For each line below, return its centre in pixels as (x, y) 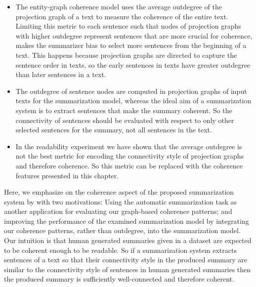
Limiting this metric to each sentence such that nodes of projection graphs (128, 26)
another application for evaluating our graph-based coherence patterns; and (118, 211)
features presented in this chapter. (67, 175)
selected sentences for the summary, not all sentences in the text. (114, 130)
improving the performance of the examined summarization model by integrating (127, 221)
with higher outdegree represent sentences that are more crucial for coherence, (134, 35)
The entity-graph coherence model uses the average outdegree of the (119, 6)
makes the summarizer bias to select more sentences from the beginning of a (131, 45)
